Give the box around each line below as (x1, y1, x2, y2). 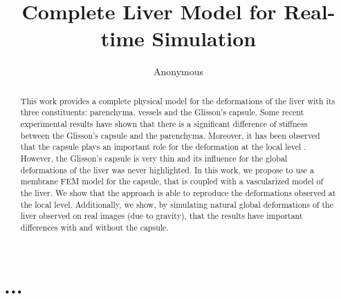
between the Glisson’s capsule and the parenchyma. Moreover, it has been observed (20, 129, 320, 141)
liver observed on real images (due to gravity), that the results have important (20, 210, 303, 222)
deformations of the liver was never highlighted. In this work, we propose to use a (20, 164, 315, 175)
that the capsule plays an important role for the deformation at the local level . (20, 141, 306, 153)
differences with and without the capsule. (20, 221, 169, 233)
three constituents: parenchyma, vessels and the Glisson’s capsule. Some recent (20, 106, 304, 118)
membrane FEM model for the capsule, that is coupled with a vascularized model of (20, 175, 324, 187)
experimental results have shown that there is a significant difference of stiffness (20, 118, 308, 130)
